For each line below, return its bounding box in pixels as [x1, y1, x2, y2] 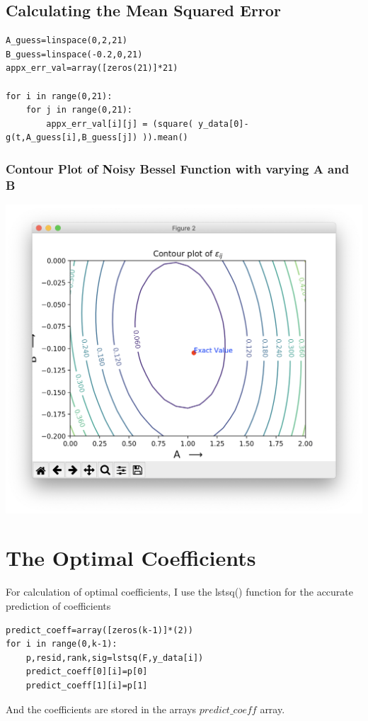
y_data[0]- [198, 118, 249, 129]
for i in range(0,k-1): [6, 639, 117, 649]
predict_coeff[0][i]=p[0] [25, 666, 148, 677]
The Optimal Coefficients [6, 543, 256, 572]
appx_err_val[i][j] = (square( [46, 118, 193, 129]
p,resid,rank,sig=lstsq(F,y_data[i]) [25, 652, 204, 663]
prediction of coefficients [6, 598, 111, 613]
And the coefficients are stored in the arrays [6, 701, 197, 716]
